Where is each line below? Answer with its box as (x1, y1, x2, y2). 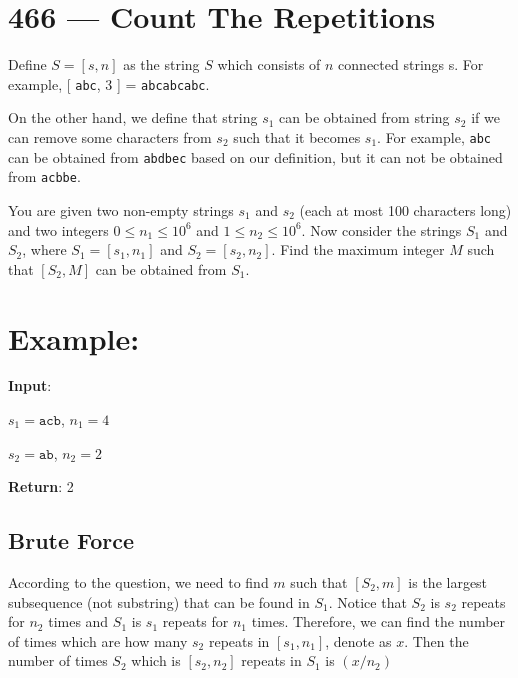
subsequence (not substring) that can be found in (8, 591, 310, 612)
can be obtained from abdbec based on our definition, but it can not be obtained (8, 146, 503, 167)
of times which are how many (8, 630, 188, 651)
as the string (123, 54, 200, 75)
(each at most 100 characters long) (299, 199, 512, 220)
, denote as (325, 630, 392, 651)
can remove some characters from (8, 126, 212, 147)
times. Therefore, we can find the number (251, 611, 506, 632)
